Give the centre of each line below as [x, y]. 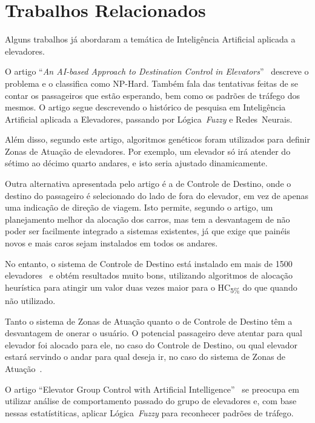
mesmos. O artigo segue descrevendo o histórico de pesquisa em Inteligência [145, 107]
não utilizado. [30, 300]
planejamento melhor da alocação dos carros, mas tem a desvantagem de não [148, 219]
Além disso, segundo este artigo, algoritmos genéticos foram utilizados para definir [157, 139]
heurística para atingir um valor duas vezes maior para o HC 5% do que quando [151, 288]
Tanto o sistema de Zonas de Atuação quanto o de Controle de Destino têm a [149, 321]
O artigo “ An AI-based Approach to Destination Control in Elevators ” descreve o [157, 71]
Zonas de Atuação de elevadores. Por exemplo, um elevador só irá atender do [148, 151]
